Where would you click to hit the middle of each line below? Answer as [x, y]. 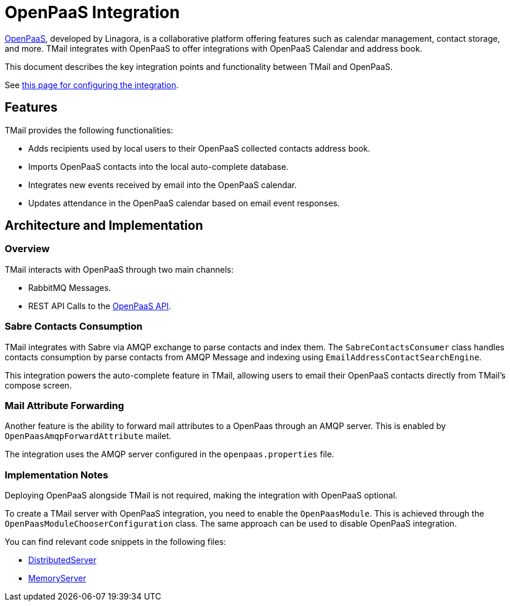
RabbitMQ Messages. [70, 287]
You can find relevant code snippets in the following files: [115, 542]
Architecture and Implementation [104, 226]
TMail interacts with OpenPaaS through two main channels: [119, 269]
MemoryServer [57, 578]
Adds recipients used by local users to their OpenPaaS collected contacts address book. [199, 148]
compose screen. [38, 385]
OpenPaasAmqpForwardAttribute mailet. [88, 436]
